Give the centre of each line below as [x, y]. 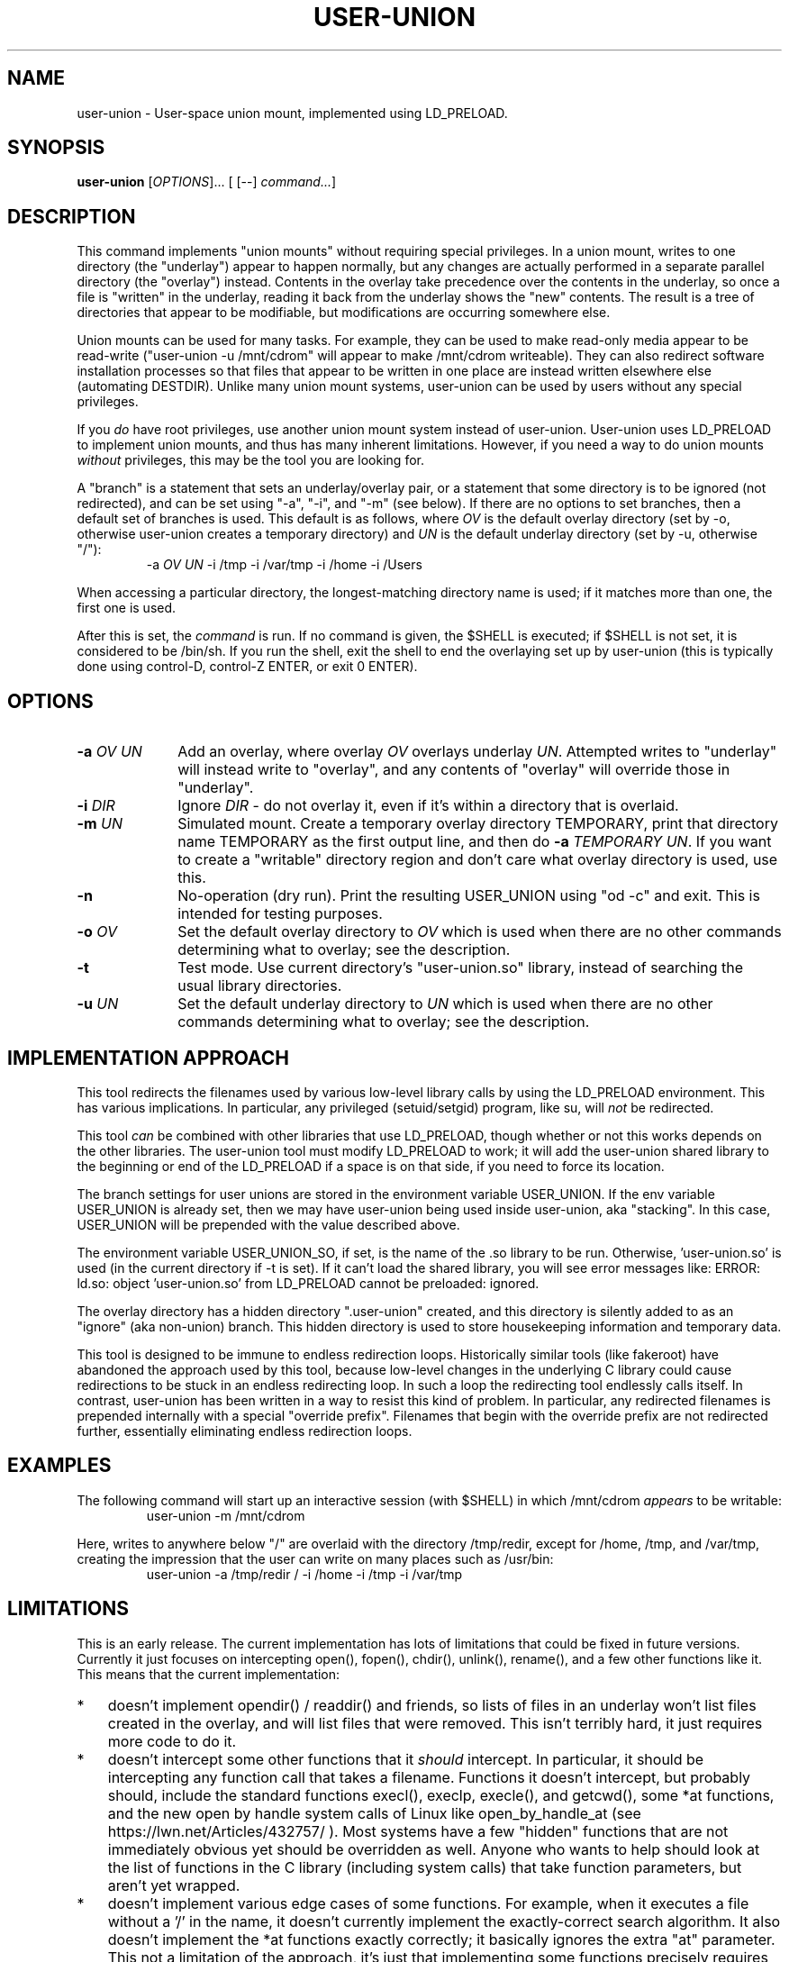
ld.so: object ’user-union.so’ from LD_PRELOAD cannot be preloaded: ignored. [308, 1283]
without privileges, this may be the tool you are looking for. [250, 460]
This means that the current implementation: [209, 1674]
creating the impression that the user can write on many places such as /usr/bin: [315, 1558]
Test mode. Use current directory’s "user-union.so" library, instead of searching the [461, 968]
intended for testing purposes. [280, 914]
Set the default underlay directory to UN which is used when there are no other [445, 1004]
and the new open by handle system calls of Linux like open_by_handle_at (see [374, 1813]
